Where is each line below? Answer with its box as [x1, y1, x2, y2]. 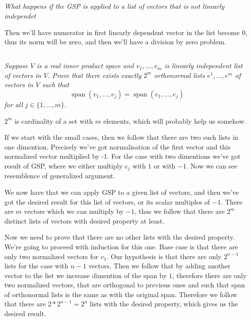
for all [4, 99, 23, 109]
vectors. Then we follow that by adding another [89, 261, 231, 271]
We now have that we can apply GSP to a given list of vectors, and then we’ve [4, 187, 239, 197]
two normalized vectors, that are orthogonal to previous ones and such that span [4, 280, 245, 290]
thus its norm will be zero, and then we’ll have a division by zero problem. [4, 37, 226, 47]
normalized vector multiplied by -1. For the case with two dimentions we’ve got [4, 151, 241, 161]
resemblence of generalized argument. [4, 170, 115, 181]
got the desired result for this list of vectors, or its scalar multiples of [4, 196, 210, 207]
